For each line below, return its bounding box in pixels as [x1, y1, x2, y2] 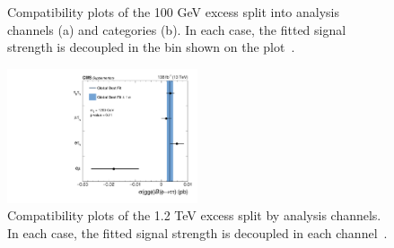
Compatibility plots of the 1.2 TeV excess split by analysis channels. [7, 206, 381, 225]
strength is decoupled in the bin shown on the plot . [7, 38, 295, 56]
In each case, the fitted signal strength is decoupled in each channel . [7, 223, 388, 242]
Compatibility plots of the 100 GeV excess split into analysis [7, 3, 339, 21]
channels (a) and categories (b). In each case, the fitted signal [7, 20, 346, 38]
